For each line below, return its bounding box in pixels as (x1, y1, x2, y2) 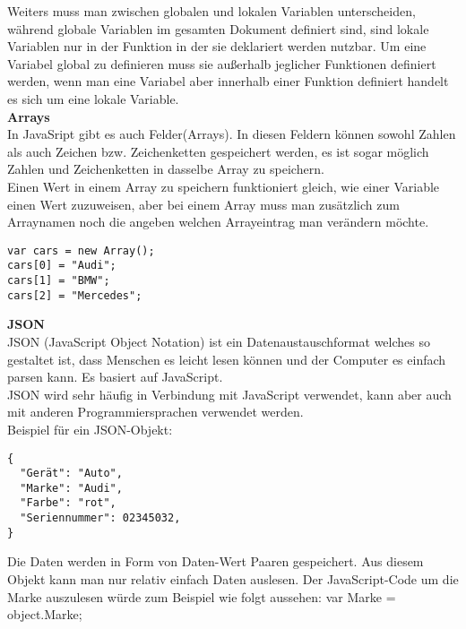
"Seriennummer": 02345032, (20, 512, 181, 525)
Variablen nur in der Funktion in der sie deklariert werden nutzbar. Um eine (7, 37, 427, 56)
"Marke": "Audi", (20, 481, 123, 495)
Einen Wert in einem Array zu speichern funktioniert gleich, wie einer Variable (7, 177, 440, 195)
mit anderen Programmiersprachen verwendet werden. (7, 402, 304, 421)
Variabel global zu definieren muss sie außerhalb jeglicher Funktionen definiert (7, 54, 436, 73)
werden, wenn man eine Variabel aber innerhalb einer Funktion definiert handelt (7, 72, 449, 90)
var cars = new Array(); (7, 244, 155, 257)
